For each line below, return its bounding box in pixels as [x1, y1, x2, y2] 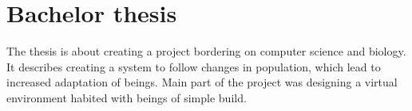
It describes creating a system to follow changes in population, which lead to [6, 58, 381, 75]
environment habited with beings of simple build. [6, 89, 247, 105]
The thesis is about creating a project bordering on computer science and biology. [6, 43, 406, 59]
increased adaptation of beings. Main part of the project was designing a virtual [6, 74, 398, 90]
